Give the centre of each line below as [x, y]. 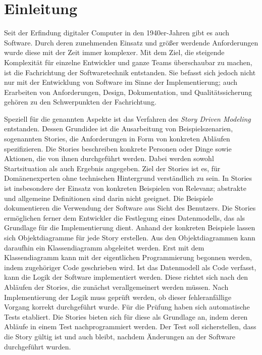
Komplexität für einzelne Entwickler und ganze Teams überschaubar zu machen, [128, 62]
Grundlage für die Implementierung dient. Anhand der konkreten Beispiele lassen [130, 227]
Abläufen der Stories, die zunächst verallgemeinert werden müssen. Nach [116, 287]
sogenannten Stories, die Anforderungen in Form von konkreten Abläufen [117, 139]
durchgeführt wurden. [38, 346]
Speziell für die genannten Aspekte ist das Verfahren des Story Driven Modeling [127, 118]
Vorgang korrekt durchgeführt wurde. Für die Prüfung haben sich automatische [127, 307]
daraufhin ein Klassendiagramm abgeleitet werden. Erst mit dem [104, 247]
